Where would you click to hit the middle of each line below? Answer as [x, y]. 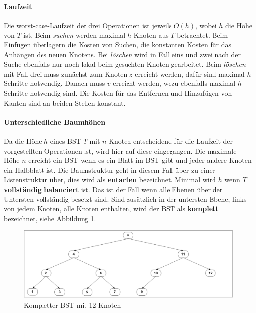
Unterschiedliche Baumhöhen [55, 122]
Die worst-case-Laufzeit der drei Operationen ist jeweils [88, 25]
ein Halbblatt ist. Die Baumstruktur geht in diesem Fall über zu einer [110, 170]
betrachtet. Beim [203, 35]
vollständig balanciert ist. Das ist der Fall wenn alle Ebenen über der [113, 189]
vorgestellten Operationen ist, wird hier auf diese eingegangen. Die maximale [120, 150]
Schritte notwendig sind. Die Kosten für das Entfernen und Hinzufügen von [118, 93]
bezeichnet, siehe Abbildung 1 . [50, 218]
